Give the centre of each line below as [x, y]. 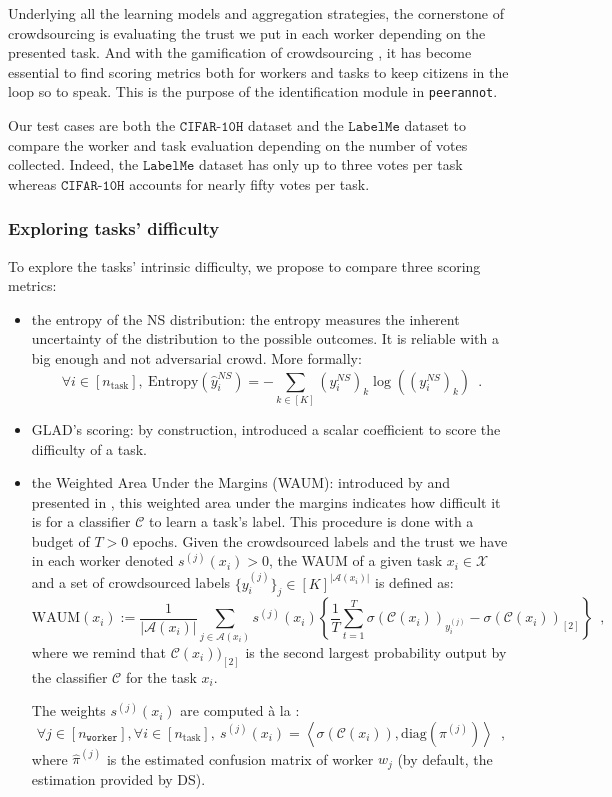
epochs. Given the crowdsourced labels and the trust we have [320, 540]
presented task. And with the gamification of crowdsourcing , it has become [240, 52]
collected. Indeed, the [73, 164]
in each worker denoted [102, 560]
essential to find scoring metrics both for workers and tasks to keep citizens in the [258, 71]
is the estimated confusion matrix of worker [240, 758]
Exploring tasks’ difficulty [114, 228]
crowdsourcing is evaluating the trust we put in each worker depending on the [247, 32]
